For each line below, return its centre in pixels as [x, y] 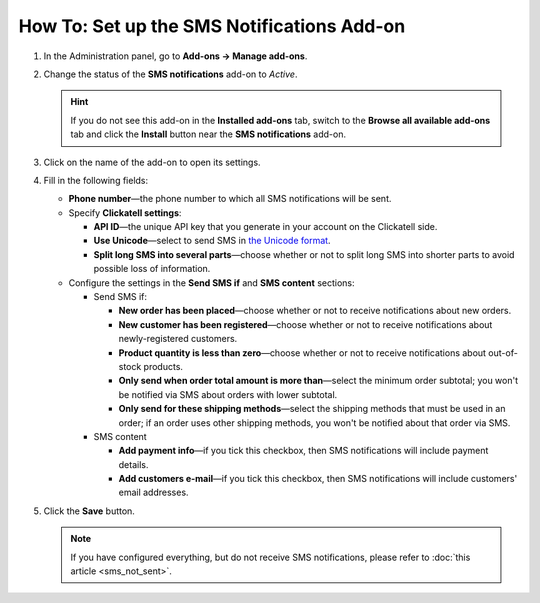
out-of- [503, 352]
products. [163, 366]
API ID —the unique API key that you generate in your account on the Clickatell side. [265, 227]
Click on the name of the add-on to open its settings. [152, 162]
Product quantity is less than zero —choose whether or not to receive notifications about [302, 352]
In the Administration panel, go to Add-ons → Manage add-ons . [175, 56]
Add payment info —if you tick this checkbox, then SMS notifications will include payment [303, 451]
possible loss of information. [152, 269]
